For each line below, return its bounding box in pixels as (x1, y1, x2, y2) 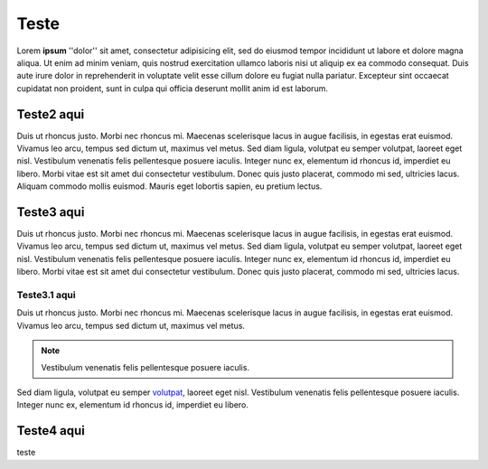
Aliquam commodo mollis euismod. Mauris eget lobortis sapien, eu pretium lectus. (16, 181, 323, 192)
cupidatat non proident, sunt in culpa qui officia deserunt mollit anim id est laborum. (16, 82, 329, 94)
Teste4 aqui (16, 423, 86, 438)
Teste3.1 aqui (16, 289, 76, 302)
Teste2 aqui (16, 107, 85, 122)
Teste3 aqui (16, 204, 85, 220)
